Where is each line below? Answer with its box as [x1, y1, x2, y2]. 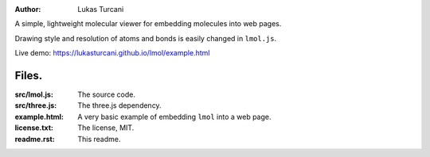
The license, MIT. [77, 123, 135, 132]
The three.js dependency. [77, 101, 162, 110]
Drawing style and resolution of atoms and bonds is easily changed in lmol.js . [14, 33, 277, 43]
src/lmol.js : [14, 90, 53, 99]
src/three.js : [14, 101, 57, 110]
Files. [14, 68, 43, 82]
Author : [14, 5, 41, 13]
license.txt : [14, 123, 53, 132]
